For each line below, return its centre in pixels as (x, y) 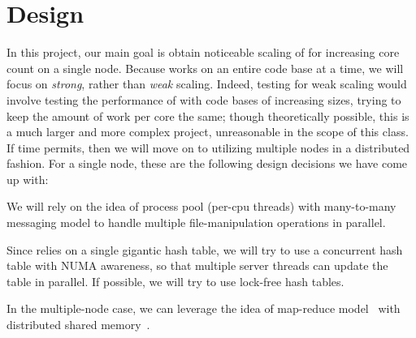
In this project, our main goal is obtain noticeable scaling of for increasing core (203, 52)
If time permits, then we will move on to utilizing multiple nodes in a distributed (208, 147)
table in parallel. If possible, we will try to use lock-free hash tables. (175, 281)
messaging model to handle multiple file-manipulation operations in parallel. (196, 222)
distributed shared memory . (78, 325)
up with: (28, 179)
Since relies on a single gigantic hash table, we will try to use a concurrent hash (205, 249)
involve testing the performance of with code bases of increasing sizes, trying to (204, 99)
